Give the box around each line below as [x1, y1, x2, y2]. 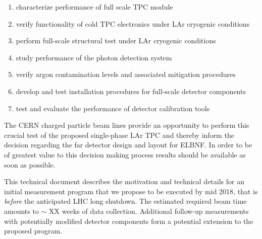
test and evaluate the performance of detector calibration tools [16, 103, 210, 113]
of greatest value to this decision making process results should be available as [4, 149, 246, 160]
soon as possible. [4, 159, 56, 170]
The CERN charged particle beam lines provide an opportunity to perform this [4, 120, 249, 130]
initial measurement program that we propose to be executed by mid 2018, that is [4, 186, 258, 196]
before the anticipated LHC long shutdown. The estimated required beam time [4, 196, 247, 206]
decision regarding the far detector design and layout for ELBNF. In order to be [4, 139, 252, 150]
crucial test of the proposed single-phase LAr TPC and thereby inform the [4, 129, 234, 140]
